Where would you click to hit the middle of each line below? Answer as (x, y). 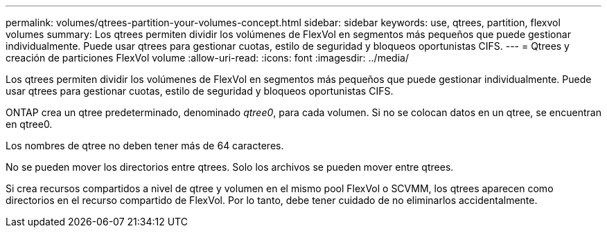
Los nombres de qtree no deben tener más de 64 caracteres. (145, 146)
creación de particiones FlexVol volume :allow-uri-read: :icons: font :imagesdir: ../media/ (207, 58)
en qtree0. (29, 124)
